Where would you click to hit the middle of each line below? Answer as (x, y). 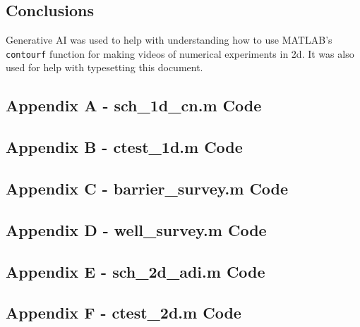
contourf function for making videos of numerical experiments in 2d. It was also (180, 53)
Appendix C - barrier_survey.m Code (147, 188)
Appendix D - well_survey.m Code (136, 229)
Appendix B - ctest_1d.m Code (124, 147)
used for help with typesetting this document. (104, 67)
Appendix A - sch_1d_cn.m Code (134, 105)
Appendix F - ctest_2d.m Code (124, 313)
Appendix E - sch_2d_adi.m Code (136, 271)
